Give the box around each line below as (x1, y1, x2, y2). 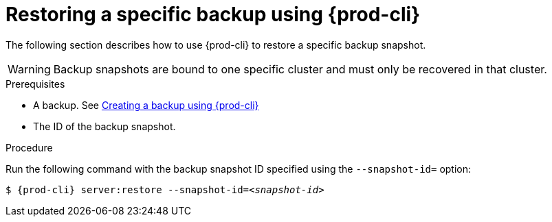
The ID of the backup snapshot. (33, 120, 176, 132)
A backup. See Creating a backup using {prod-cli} (33, 99, 259, 111)
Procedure (5, 141, 53, 153)
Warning (8, 62, 51, 76)
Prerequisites (5, 77, 65, 90)
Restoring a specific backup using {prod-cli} (5, 3, 421, 26)
